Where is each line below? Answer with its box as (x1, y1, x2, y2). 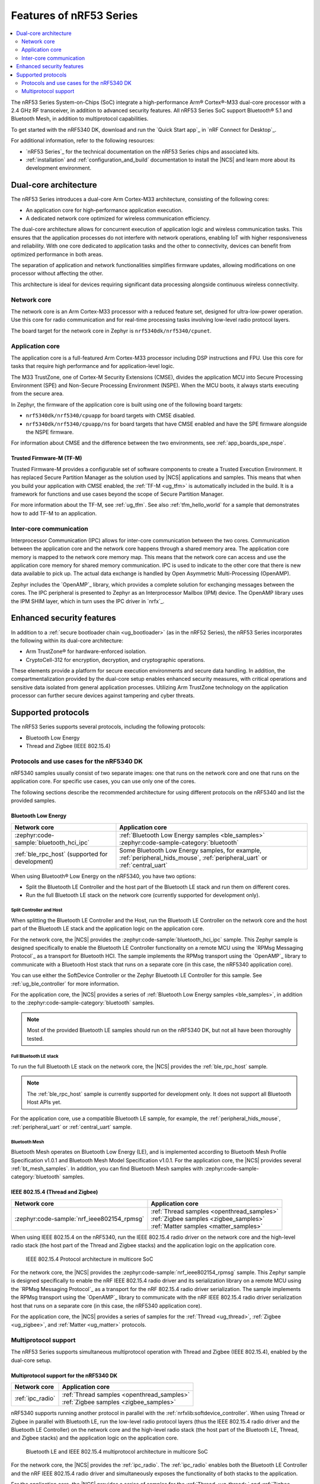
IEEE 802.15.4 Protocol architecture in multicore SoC (25, 1255, 153, 1263)
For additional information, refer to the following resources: (11, 137, 155, 144)
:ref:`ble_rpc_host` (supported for (14, 849, 108, 858)
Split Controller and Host (11, 907, 63, 914)
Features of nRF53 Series (11, 9, 139, 22)
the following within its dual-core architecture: (11, 637, 124, 644)
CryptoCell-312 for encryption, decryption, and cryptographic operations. (25, 656, 206, 663)
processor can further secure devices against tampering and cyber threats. (11, 692, 195, 699)
